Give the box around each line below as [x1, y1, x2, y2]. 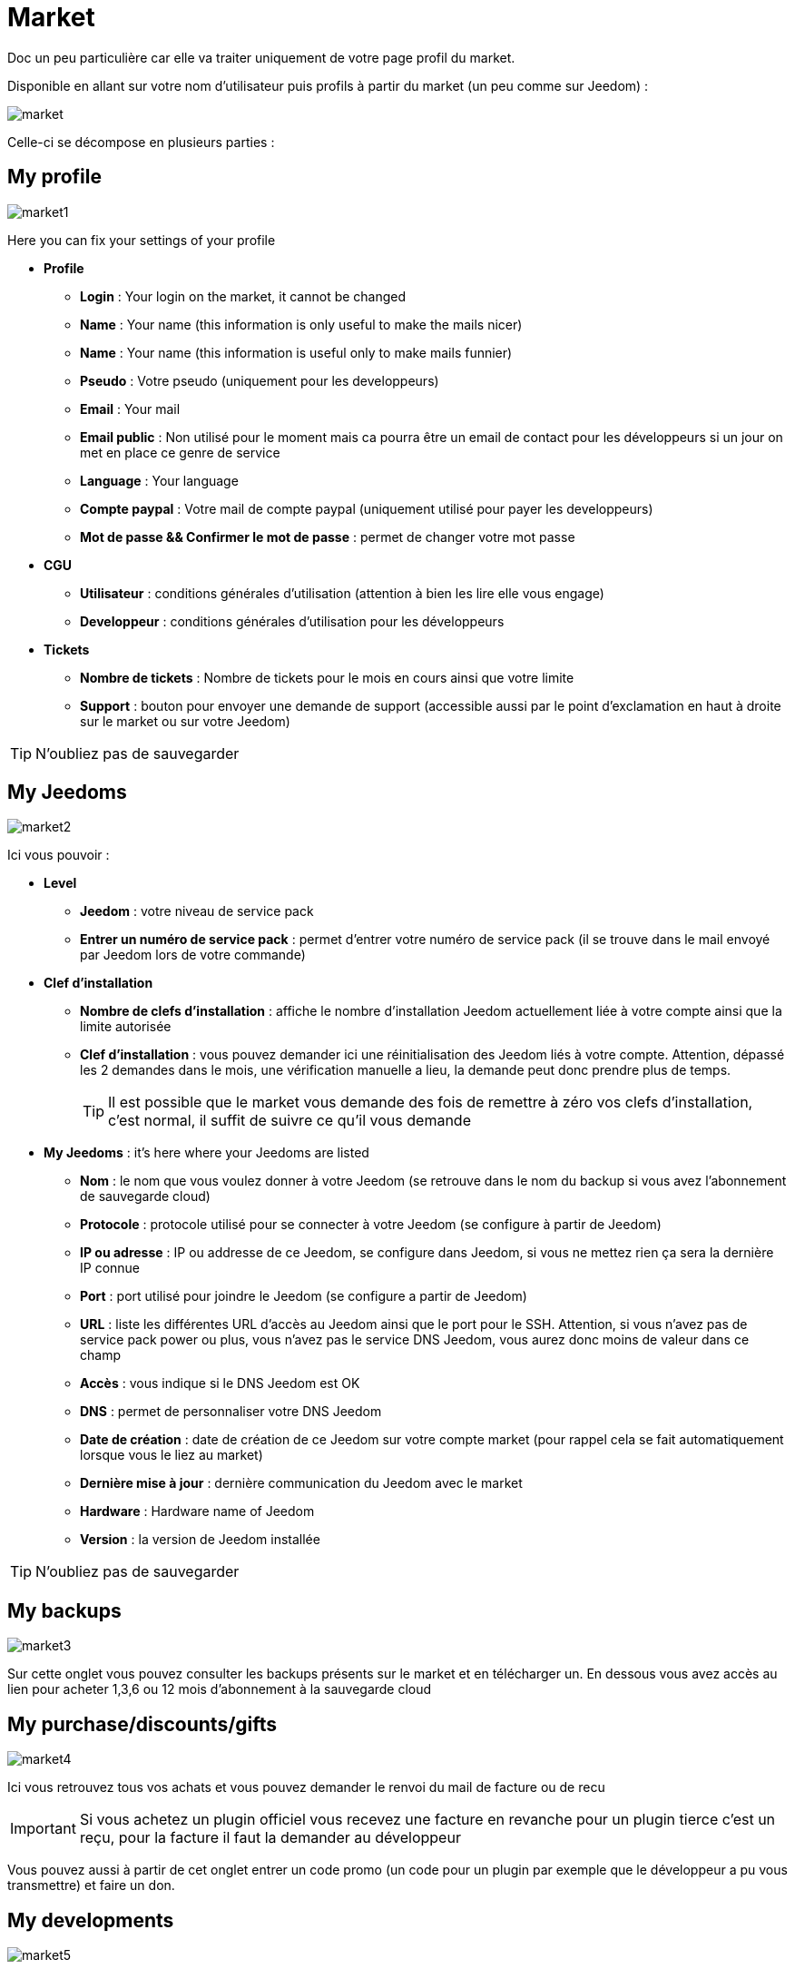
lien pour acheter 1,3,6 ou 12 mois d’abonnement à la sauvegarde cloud [7, 1681, 432, 1698]
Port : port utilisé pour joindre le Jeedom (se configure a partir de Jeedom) [80, 1288, 527, 1304]
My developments [7, 1908, 174, 1932]
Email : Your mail [80, 400, 181, 417]
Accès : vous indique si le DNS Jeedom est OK [80, 1375, 360, 1392]
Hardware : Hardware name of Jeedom [80, 1503, 315, 1520]
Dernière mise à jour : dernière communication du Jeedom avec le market [80, 1475, 523, 1492]
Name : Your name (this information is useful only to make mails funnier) [80, 344, 513, 360]
